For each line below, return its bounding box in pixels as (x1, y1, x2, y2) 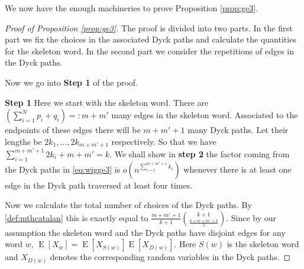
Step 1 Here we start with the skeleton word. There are (5, 96, 209, 108)
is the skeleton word (227, 238, 299, 250)
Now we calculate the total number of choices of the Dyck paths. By (5, 199, 252, 211)
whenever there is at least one (183, 163, 292, 175)
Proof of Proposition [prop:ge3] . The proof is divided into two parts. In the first (5, 21, 293, 34)
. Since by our (226, 211, 277, 223)
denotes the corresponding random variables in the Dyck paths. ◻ (50, 251, 291, 263)
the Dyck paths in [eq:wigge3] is (5, 163, 121, 175)
